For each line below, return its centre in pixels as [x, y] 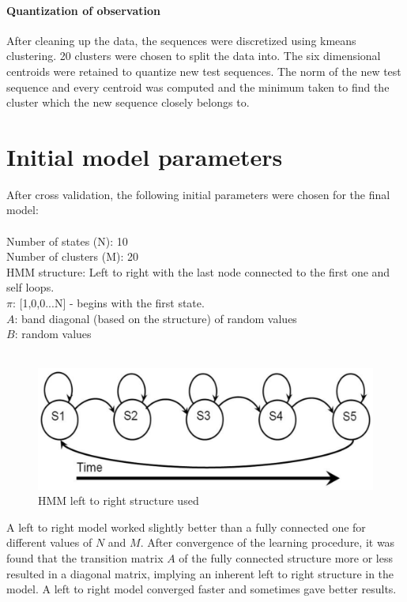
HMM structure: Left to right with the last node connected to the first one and [198, 271]
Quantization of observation [83, 10]
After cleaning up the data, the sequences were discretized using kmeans [181, 40]
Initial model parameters [145, 156]
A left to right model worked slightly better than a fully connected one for [186, 527]
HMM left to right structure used [119, 500]
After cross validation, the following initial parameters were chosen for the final [198, 194]
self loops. [30, 287]
